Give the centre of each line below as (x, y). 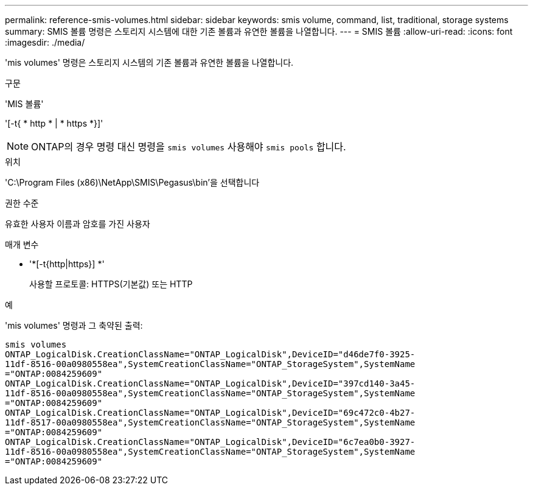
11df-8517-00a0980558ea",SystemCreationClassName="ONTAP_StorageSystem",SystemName (210, 422)
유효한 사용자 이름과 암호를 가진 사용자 (78, 224)
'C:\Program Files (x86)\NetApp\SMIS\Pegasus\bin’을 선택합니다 (132, 182)
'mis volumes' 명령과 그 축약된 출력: (74, 325)
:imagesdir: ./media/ (45, 42)
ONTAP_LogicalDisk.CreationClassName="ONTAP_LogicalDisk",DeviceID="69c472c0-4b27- (210, 413)
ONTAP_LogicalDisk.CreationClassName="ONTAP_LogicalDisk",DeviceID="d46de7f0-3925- (210, 354)
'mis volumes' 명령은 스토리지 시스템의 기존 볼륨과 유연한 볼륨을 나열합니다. (149, 62)
